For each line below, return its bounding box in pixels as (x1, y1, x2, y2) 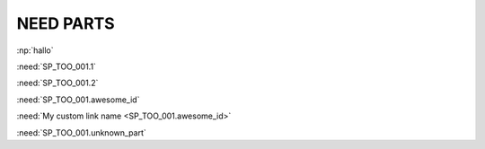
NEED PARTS (16, 13, 116, 33)
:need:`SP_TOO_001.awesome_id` (16, 94, 140, 105)
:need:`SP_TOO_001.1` (16, 61, 96, 72)
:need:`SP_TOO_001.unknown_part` (16, 127, 147, 138)
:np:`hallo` (16, 45, 54, 56)
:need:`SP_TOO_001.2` (16, 77, 99, 89)
